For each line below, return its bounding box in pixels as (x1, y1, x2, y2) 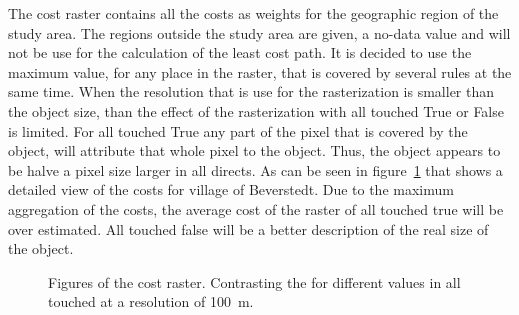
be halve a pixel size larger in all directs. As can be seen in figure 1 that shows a (8, 159, 503, 180)
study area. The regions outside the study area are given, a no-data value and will (8, 22, 511, 43)
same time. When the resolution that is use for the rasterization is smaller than (8, 81, 495, 102)
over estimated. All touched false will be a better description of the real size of (8, 218, 489, 239)
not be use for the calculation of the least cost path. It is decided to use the (8, 42, 472, 63)
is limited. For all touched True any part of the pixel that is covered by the (8, 120, 468, 141)
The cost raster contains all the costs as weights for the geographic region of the (8, 3, 499, 23)
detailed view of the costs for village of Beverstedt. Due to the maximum (8, 179, 454, 200)
